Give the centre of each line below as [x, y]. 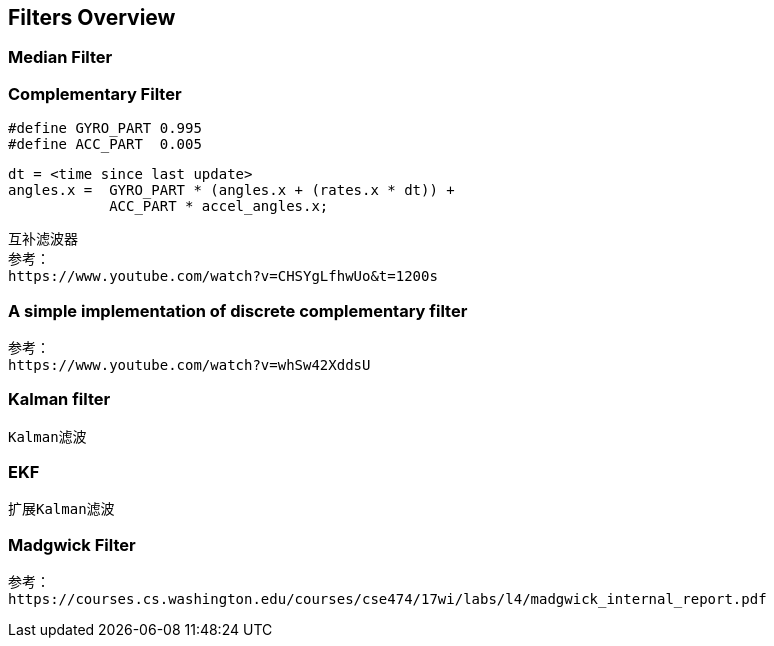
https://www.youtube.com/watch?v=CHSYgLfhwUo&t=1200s [223, 276]
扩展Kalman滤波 [61, 509]
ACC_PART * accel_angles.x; [219, 206]
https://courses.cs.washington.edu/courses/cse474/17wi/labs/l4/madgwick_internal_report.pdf [387, 599]
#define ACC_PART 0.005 [105, 144]
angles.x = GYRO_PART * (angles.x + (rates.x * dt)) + [231, 190]
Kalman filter [59, 399]
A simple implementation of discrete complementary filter [238, 310]
